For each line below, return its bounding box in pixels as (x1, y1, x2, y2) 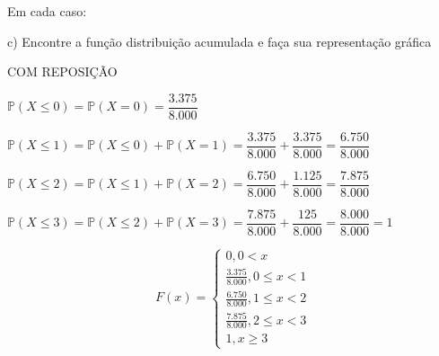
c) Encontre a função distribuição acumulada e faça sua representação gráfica (7, 31, 432, 50)
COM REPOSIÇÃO (7, 62, 118, 81)
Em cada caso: (7, 2, 87, 20)
